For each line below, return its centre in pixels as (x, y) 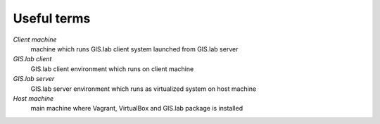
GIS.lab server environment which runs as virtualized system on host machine (144, 89)
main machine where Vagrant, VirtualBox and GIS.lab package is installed (137, 108)
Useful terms (52, 18)
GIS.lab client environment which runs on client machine (112, 69)
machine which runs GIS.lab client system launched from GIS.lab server (134, 49)
